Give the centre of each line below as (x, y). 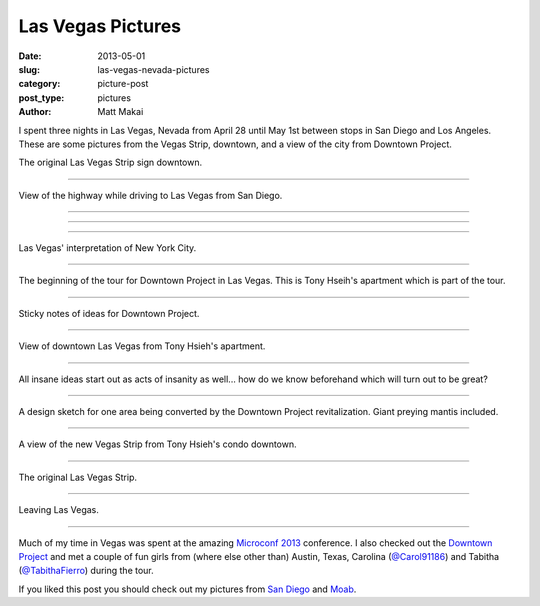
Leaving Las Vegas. (59, 510)
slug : (29, 69)
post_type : (41, 97)
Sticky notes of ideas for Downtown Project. (109, 313)
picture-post (123, 84)
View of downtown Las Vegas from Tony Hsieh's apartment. (142, 346)
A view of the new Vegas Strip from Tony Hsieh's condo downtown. (157, 444)
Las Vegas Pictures (100, 26)
